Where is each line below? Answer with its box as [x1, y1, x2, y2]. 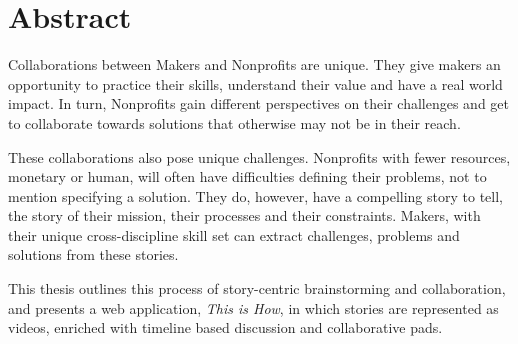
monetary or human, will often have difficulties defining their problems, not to [8, 166, 487, 187]
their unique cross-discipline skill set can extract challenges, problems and [8, 224, 460, 245]
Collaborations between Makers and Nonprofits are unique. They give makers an [8, 54, 501, 75]
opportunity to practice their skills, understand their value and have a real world [8, 73, 503, 94]
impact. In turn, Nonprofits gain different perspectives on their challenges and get [8, 93, 510, 114]
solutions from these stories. [8, 244, 179, 265]
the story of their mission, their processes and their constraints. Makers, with [8, 205, 481, 226]
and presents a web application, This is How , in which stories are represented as [8, 297, 499, 318]
